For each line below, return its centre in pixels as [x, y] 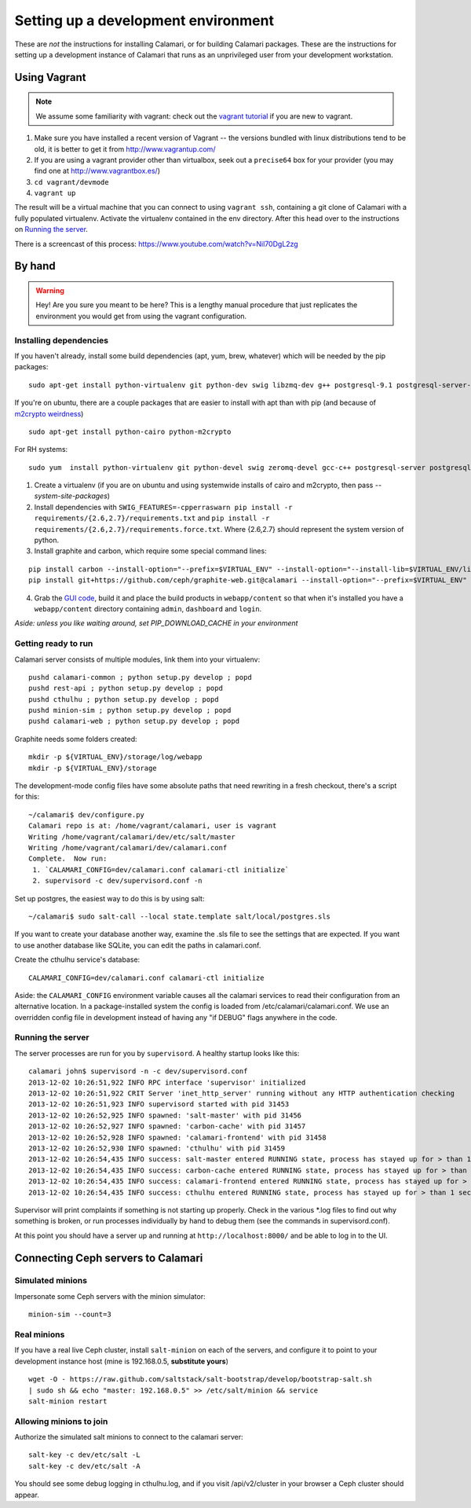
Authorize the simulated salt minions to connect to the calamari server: [129, 1437]
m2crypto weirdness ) [49, 413]
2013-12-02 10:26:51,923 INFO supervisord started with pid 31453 [159, 1104]
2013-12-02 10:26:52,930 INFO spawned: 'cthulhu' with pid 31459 [157, 1148]
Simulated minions [51, 1281]
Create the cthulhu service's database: [77, 959]
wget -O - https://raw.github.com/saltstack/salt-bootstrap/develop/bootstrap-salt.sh [200, 1380]
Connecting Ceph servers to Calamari [109, 1258]
